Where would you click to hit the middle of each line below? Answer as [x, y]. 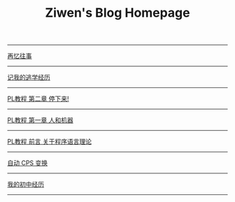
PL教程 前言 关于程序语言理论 [50, 142]
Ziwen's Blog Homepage [117, 13]
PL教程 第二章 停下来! [38, 99]
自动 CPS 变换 [28, 163]
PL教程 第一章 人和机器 [40, 120]
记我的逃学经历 [29, 78]
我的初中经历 [26, 185]
